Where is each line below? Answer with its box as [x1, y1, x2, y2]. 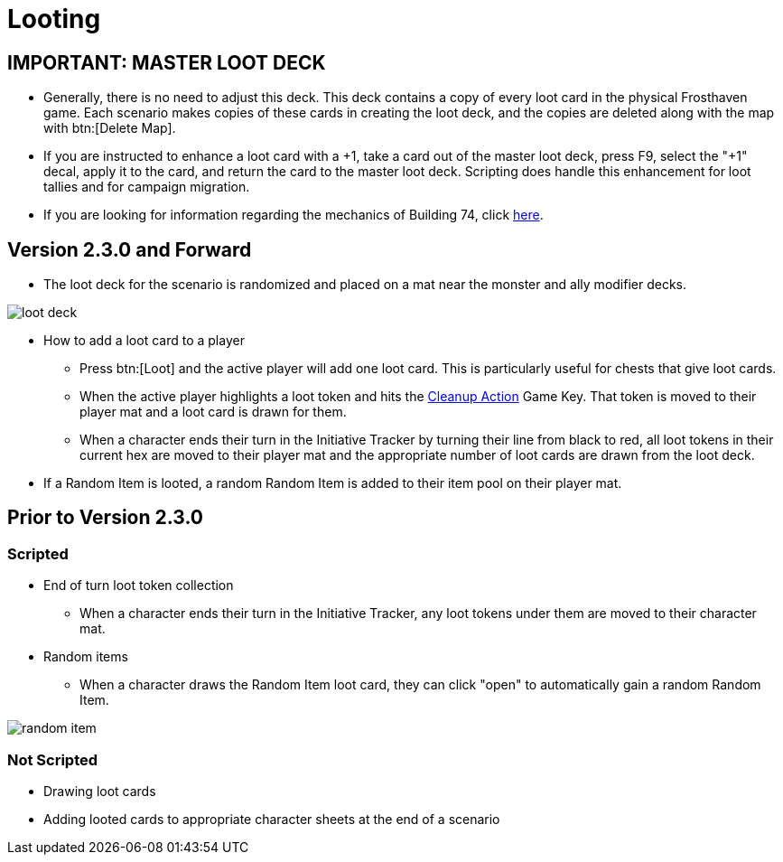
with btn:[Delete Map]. [43, 120, 176, 136]
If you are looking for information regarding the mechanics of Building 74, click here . [43, 207, 544, 223]
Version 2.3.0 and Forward [7, 238, 252, 261]
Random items [43, 649, 128, 665]
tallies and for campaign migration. [43, 179, 250, 195]
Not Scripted [7, 750, 98, 769]
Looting [7, 4, 101, 34]
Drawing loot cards [43, 782, 156, 799]
